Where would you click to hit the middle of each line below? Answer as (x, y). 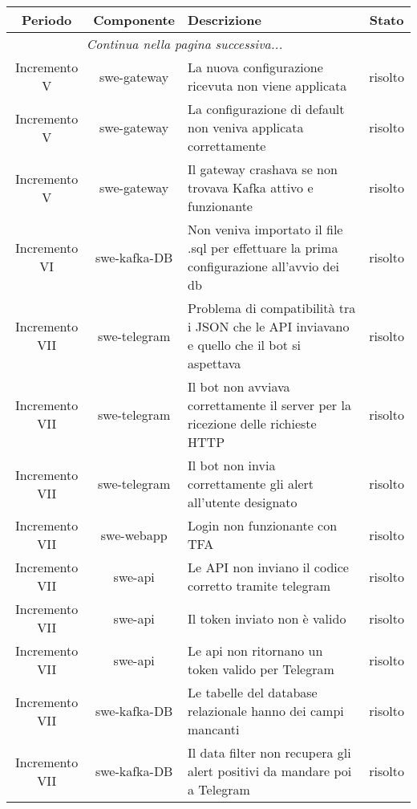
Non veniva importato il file (265, 229)
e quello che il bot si (245, 345)
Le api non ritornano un (255, 650)
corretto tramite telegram (259, 585)
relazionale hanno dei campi (266, 711)
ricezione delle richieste (252, 423)
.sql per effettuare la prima (263, 248)
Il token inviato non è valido (267, 618)
